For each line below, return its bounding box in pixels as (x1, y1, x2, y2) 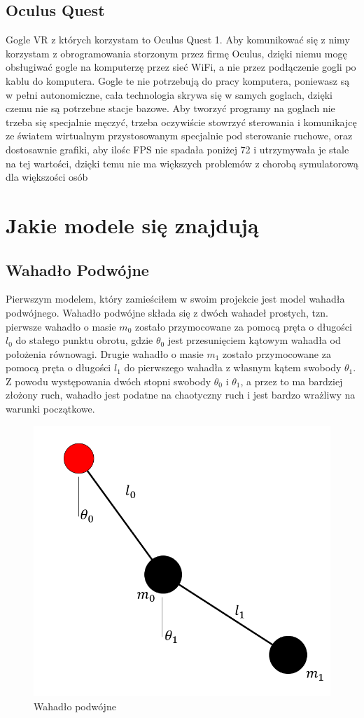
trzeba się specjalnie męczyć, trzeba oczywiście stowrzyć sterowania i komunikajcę (6, 114, 357, 129)
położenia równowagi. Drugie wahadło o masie (6, 346, 204, 361)
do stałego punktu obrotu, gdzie (15, 333, 153, 347)
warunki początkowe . (6, 401, 95, 416)
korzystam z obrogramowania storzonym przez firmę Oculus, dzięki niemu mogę (6, 46, 347, 60)
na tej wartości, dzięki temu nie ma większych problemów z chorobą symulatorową (6, 156, 358, 170)
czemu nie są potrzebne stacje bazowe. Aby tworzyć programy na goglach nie (6, 101, 335, 116)
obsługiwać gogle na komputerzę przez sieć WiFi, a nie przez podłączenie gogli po (6, 60, 356, 74)
